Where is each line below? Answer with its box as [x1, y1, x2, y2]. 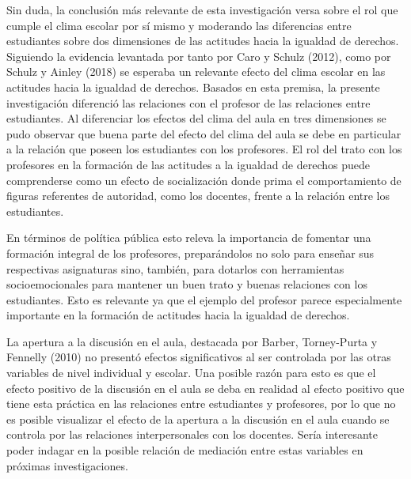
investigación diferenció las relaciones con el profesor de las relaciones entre [6, 94, 371, 111]
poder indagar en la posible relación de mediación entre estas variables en [6, 442, 363, 458]
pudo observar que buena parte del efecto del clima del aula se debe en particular [6, 125, 401, 141]
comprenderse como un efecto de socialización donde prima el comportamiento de [6, 172, 401, 188]
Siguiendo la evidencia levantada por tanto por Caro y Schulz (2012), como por [6, 47, 391, 64]
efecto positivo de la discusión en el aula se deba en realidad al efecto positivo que [6, 379, 405, 396]
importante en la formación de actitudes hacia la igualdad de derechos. [6, 307, 350, 323]
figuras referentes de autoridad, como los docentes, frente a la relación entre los [6, 187, 390, 204]
